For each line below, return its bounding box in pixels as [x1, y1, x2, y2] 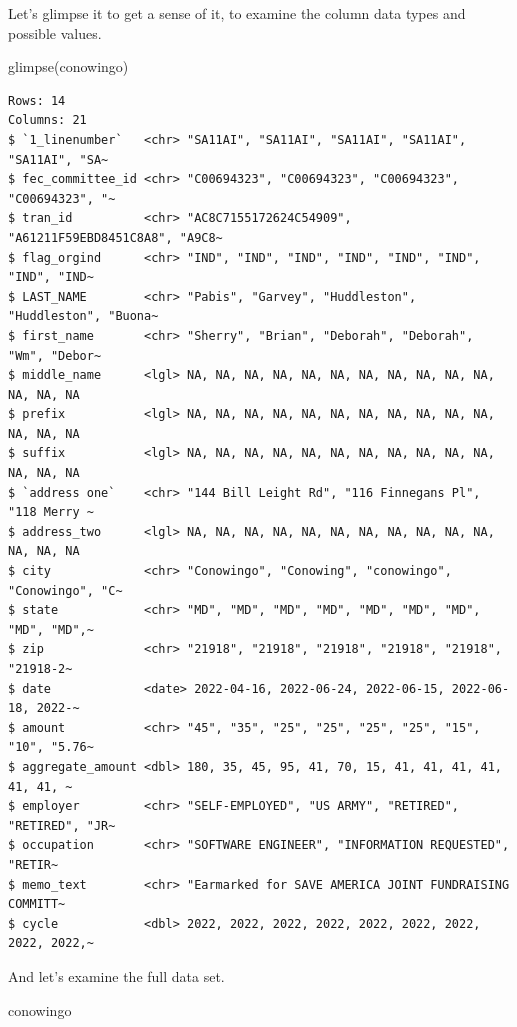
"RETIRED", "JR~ [8, 818, 116, 833]
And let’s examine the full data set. [8, 965, 225, 986]
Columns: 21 [8, 113, 87, 128]
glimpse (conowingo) [8, 56, 129, 77]
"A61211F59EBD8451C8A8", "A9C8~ [8, 230, 223, 245]
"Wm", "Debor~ [8, 348, 102, 363]
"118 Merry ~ [8, 505, 94, 520]
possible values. [8, 22, 102, 43]
